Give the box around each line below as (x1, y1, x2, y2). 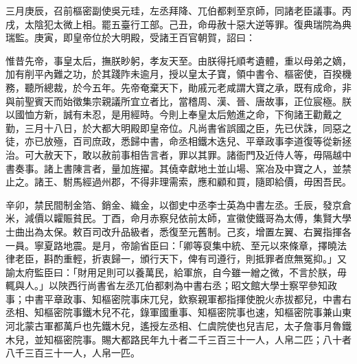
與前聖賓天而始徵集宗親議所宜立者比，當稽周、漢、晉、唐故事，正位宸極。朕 (5, 93, 352, 108)
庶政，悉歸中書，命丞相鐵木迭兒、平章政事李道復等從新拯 (91, 134, 352, 148)
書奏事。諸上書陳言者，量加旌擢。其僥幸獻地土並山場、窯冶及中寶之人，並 (5, 161, 342, 175)
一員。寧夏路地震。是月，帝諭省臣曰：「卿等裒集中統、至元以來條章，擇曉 (5, 238, 337, 252)
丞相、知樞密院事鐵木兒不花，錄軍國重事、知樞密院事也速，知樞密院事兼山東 (5, 305, 352, 319)
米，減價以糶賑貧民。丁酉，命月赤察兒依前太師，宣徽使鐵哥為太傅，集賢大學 (5, 211, 352, 225)
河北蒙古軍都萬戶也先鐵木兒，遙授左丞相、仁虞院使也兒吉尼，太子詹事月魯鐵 (5, 319, 352, 333)
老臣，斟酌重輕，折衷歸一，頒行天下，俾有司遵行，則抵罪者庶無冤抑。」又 (14, 251, 347, 266)
